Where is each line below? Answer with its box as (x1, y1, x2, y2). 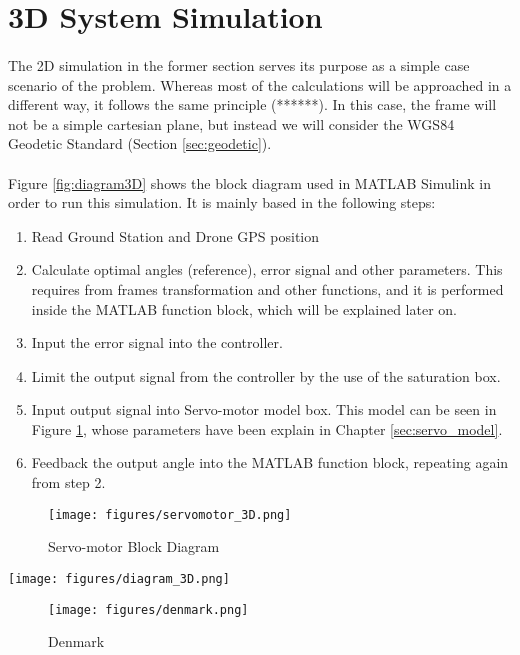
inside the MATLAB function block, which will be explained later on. (31, 298, 458, 319)
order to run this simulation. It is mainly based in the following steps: (8, 192, 436, 213)
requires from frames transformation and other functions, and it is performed (31, 278, 504, 299)
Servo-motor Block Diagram (48, 536, 220, 557)
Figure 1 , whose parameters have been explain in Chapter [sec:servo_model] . (31, 418, 503, 439)
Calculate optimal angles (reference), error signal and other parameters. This (31, 259, 503, 280)
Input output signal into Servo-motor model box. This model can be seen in (31, 399, 497, 420)
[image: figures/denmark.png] (48, 602, 249, 617)
